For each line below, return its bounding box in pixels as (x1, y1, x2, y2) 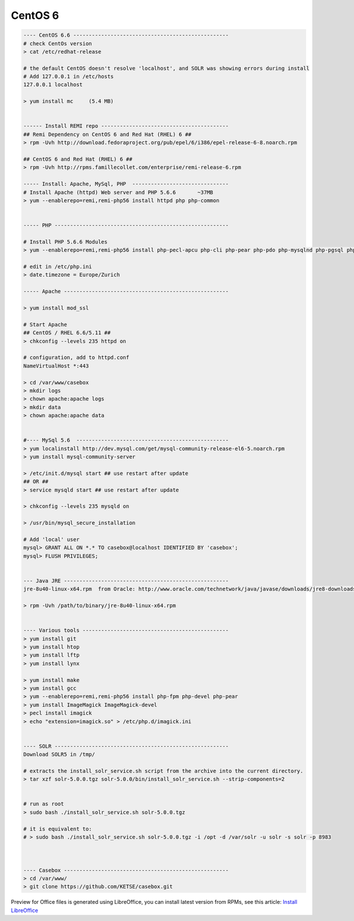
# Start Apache (23, 321, 67, 328)
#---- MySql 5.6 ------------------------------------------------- (23, 437, 229, 444)
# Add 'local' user (23, 536, 80, 543)
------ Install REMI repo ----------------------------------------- (23, 123, 229, 129)
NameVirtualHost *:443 (23, 362, 89, 369)
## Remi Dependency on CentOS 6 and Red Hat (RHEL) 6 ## (23, 131, 192, 138)
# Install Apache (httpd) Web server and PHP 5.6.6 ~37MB (23, 189, 214, 196)
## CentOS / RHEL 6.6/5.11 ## (23, 330, 111, 336)
